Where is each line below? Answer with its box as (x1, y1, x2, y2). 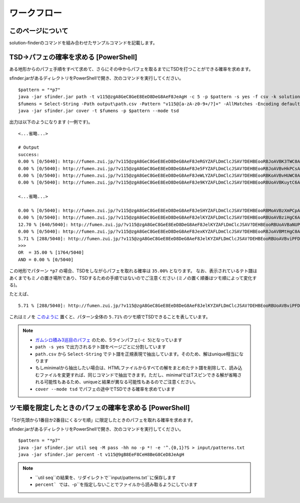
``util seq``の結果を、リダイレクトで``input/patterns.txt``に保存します (35, 474, 176, 480)
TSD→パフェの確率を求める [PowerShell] (9, 53, 137, 61)
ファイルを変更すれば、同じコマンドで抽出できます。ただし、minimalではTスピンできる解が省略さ (39, 372, 242, 378)
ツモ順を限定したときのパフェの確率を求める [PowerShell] (9, 403, 190, 412)
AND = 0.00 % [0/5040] (18, 257, 74, 262)
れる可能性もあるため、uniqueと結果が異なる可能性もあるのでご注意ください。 (35, 379, 198, 385)
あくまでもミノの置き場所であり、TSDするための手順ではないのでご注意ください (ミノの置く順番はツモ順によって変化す (9, 275, 257, 281)
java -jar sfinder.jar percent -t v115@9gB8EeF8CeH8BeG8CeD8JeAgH (18, 452, 184, 457)
